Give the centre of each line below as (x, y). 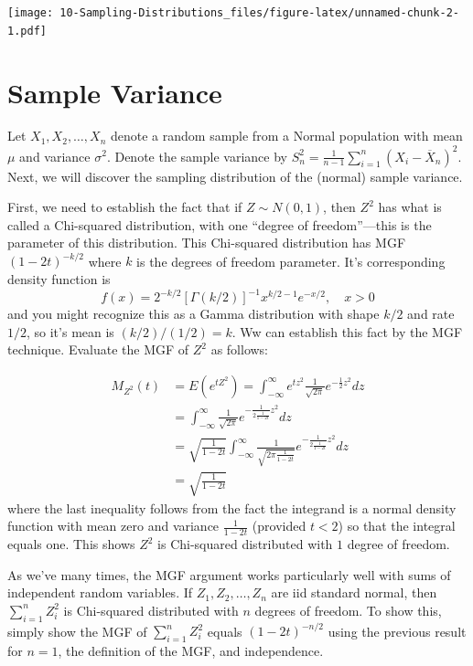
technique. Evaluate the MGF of (98, 349)
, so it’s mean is (70, 331)
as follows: (240, 349)
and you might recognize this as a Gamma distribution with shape (193, 314)
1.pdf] (27, 31)
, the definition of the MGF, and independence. (191, 651)
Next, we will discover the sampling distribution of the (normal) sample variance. (235, 176)
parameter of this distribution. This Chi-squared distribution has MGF (207, 243)
